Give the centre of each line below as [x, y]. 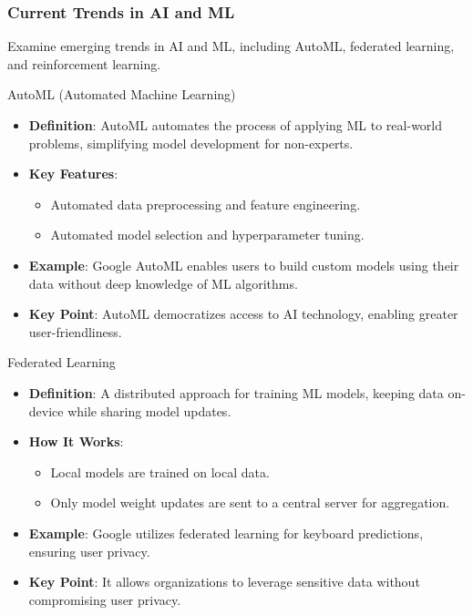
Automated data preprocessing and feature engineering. [206, 204]
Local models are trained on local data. [160, 471]
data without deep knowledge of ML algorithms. [163, 283]
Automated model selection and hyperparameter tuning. [207, 235]
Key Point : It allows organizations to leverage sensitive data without [224, 582]
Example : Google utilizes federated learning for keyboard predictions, [226, 533]
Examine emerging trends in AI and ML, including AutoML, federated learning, [231, 46]
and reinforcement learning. [84, 63]
